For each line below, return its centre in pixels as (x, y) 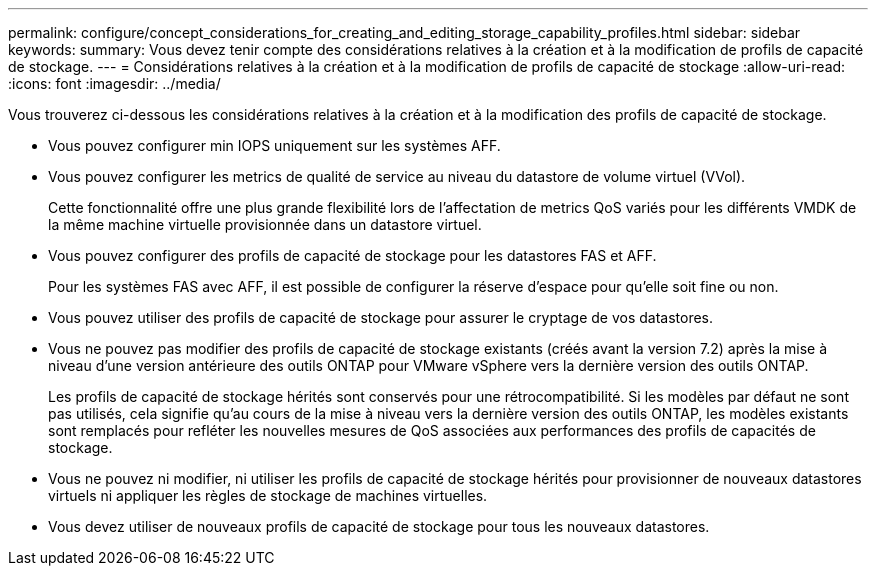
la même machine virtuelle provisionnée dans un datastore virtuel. (265, 224)
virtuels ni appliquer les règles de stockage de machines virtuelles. (268, 495)
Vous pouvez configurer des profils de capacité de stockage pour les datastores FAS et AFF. (352, 255)
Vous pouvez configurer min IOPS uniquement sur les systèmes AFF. (274, 145)
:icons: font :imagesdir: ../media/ (114, 83)
